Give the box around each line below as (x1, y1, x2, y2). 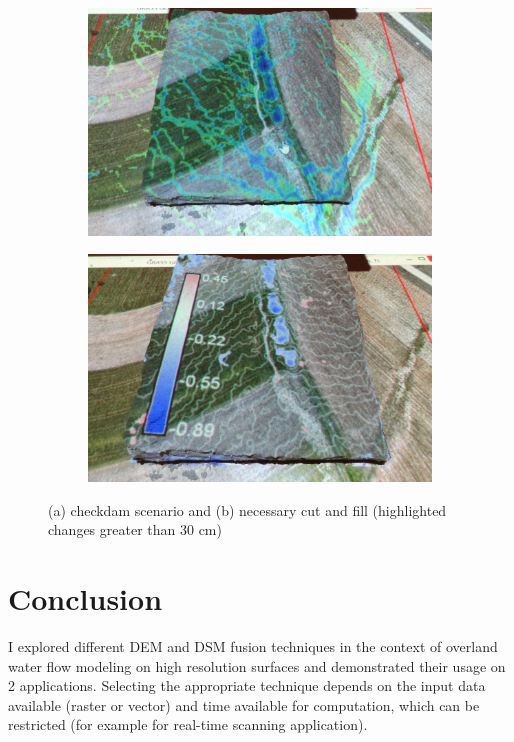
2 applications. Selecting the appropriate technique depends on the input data (8, 675, 486, 696)
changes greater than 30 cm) (48, 519, 222, 540)
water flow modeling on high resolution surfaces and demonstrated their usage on (8, 655, 506, 676)
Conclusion (8, 578, 163, 618)
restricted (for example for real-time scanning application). (8, 714, 368, 735)
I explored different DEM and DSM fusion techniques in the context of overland (8, 635, 498, 656)
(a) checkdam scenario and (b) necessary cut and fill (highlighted (48, 499, 447, 520)
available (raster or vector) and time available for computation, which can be (8, 694, 480, 715)
